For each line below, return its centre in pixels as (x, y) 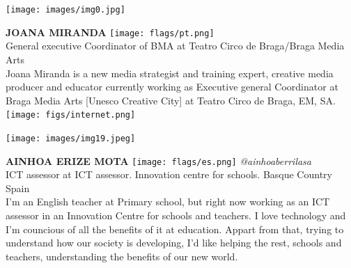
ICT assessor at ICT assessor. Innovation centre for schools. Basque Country (169, 174)
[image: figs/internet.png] (71, 115)
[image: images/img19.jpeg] (71, 138)
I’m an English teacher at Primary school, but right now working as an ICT (168, 202)
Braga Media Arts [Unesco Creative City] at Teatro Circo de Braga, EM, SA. (171, 100)
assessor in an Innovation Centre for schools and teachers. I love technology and (176, 215)
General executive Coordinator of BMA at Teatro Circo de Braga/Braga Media (175, 46)
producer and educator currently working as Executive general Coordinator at (172, 87)
